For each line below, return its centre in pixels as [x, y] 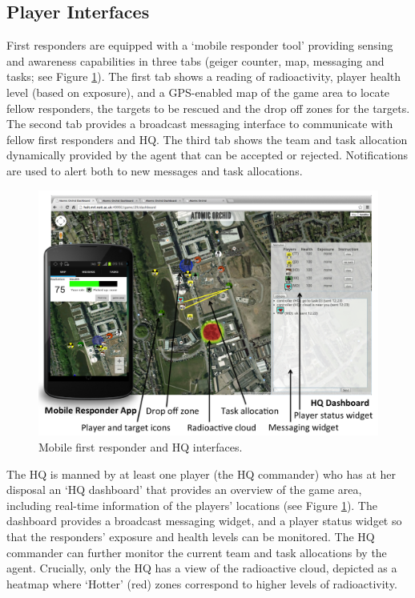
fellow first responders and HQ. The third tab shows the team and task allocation [207, 139]
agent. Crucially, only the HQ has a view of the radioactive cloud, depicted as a [202, 568]
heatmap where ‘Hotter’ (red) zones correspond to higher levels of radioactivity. [202, 583]
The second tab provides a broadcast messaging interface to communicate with [200, 124]
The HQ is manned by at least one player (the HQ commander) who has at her [201, 474]
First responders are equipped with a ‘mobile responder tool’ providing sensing [200, 45]
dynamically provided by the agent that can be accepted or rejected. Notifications [207, 155]
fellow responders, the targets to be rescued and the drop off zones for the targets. [208, 108]
